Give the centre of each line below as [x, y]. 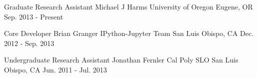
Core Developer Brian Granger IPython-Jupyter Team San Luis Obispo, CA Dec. [129, 33]
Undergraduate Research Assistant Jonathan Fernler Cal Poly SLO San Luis [121, 60]
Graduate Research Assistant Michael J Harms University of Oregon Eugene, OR [128, 6]
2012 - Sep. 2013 [29, 43]
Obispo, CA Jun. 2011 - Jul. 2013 [55, 69]
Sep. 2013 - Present [34, 16]
